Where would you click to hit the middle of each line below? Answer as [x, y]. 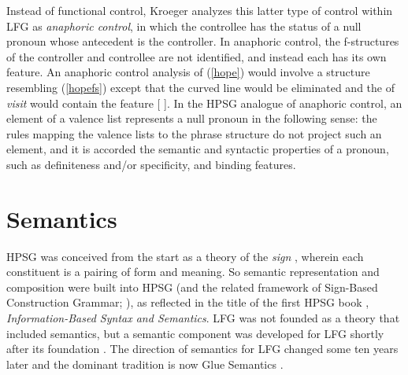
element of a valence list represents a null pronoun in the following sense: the [192, 118]
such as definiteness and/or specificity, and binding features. [151, 164]
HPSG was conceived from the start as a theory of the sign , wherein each [185, 256]
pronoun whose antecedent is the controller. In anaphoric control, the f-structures [203, 41]
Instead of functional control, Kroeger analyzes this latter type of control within [200, 10]
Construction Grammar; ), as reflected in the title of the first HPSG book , [188, 302]
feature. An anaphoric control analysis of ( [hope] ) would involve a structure [188, 72]
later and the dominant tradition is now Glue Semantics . [145, 364]
